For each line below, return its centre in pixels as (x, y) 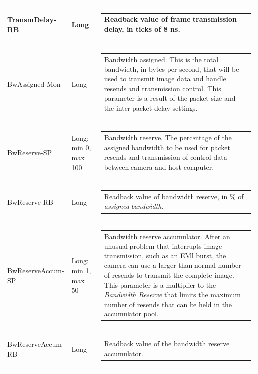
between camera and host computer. (159, 166)
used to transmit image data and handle (165, 79)
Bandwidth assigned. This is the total (161, 59)
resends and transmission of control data (165, 157)
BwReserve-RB (30, 202)
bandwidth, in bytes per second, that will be (171, 69)
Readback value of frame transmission (170, 19)
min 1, (81, 271)
